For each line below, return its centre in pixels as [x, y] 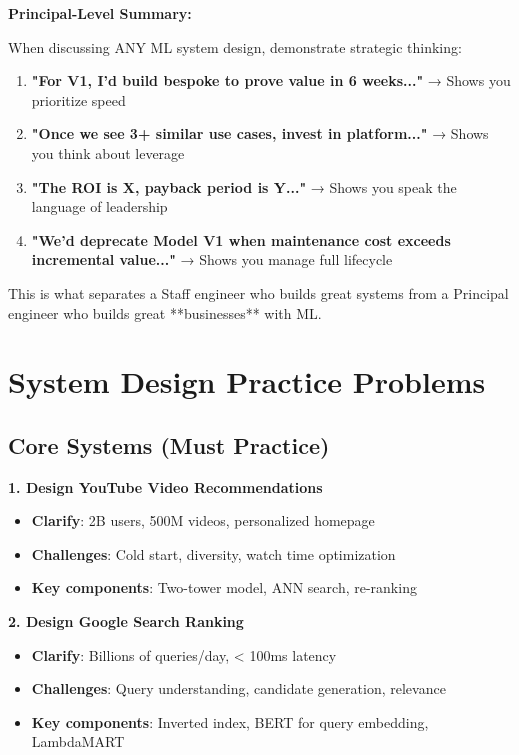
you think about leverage [108, 152]
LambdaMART [78, 741]
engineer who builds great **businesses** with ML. [165, 312]
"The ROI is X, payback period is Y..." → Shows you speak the [244, 186]
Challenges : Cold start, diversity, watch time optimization [213, 553]
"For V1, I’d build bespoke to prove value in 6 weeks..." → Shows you [271, 80]
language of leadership [99, 206]
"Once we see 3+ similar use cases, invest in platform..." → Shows [260, 133]
